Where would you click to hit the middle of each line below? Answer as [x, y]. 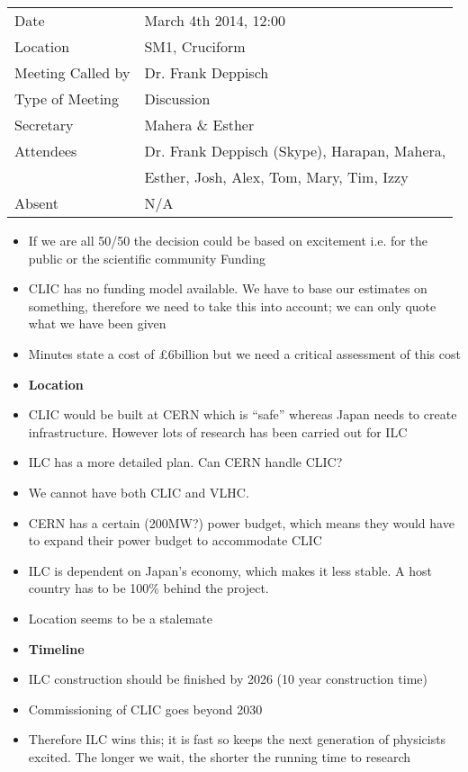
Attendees [46, 151]
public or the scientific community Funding [147, 258]
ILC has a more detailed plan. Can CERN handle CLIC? [185, 462]
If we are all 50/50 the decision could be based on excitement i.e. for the [228, 240]
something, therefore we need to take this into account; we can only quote [232, 305]
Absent [36, 203]
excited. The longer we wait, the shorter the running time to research [220, 756]
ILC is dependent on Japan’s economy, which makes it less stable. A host [230, 570]
